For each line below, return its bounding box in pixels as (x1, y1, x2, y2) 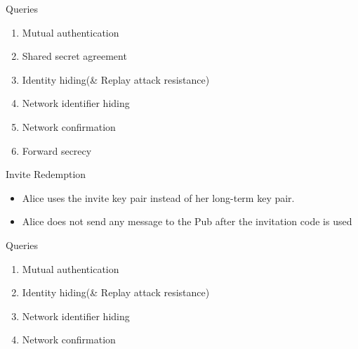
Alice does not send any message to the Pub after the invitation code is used (22, 214, 352, 229)
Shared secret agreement (22, 49, 127, 63)
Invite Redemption (6, 167, 86, 182)
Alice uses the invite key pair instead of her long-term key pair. (22, 190, 295, 205)
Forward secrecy (22, 143, 92, 158)
